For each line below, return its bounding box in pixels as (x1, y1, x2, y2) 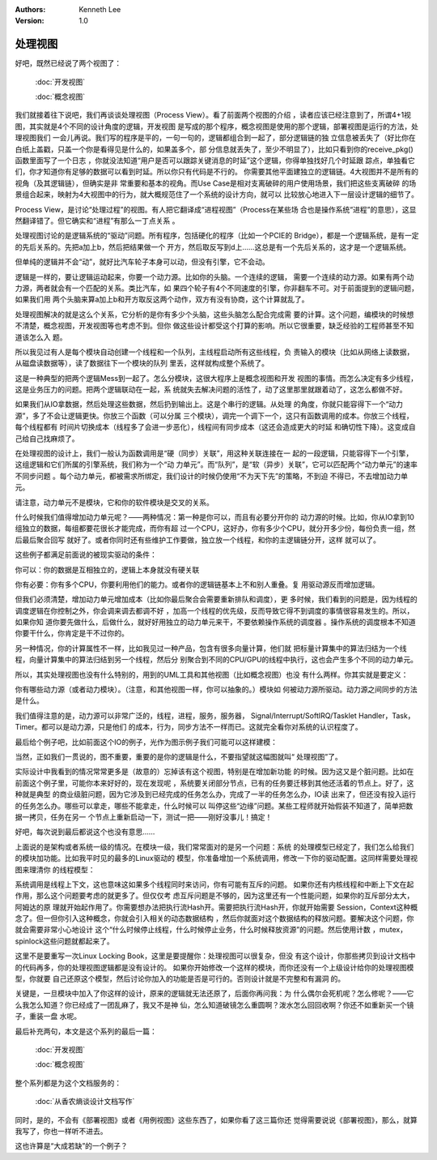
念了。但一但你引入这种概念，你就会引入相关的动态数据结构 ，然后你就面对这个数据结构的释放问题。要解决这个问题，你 (15, 914, 414, 923)
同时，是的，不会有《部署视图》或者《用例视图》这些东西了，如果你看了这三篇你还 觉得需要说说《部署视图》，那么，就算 (15, 1115, 418, 1124)
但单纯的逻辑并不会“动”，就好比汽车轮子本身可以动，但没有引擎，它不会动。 (15, 257, 270, 267)
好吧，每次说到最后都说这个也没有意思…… (15, 827, 155, 837)
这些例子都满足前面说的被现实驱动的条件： (15, 550, 157, 559)
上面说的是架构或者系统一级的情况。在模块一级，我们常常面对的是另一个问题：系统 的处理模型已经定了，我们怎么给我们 (15, 841, 414, 851)
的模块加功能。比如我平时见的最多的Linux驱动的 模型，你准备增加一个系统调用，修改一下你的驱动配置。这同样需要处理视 (15, 854, 418, 863)
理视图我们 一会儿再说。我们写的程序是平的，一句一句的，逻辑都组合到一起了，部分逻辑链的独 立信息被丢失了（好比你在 (15, 133, 416, 143)
